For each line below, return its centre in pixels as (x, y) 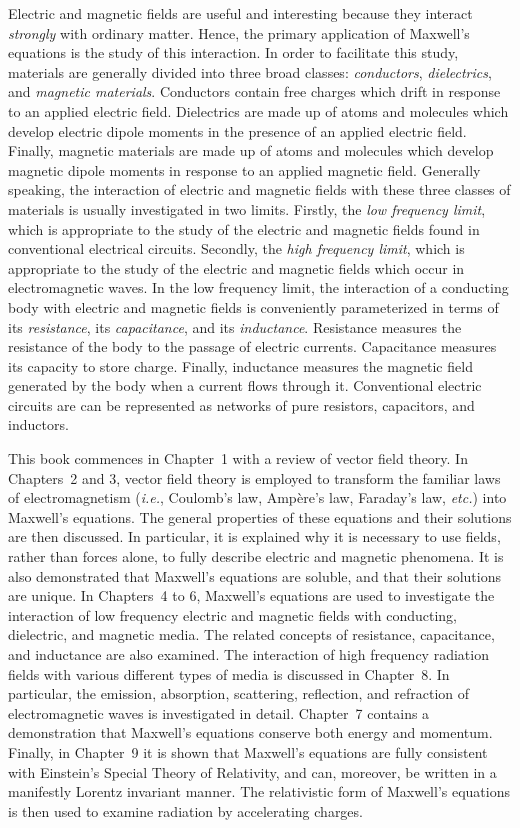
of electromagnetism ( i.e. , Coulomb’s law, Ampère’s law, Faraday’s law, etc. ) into (257, 497)
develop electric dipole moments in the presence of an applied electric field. (237, 130)
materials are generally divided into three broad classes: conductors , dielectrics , (250, 71)
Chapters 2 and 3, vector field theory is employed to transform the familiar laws (254, 477)
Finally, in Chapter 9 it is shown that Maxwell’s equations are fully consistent (248, 751)
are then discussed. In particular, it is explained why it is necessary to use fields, (254, 536)
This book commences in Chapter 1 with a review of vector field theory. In (238, 458)
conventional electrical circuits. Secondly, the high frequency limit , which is (236, 248)
